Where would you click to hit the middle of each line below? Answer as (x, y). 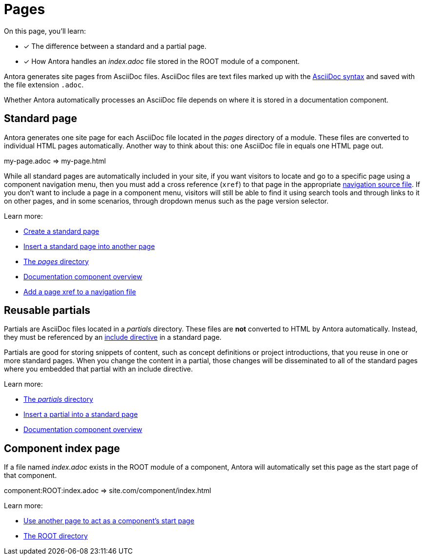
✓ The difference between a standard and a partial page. (115, 46)
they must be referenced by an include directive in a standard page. (113, 337)
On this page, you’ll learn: (45, 31)
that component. (30, 476)
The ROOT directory (56, 536)
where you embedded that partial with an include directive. (99, 369)
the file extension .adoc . (44, 84)
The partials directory (58, 399)
